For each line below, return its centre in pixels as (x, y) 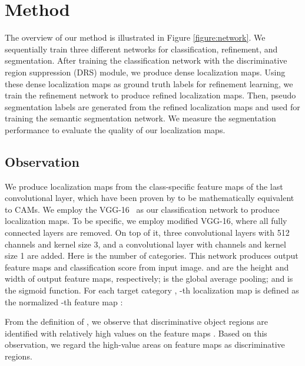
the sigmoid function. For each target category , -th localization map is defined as (152, 290)
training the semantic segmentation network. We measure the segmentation (140, 118)
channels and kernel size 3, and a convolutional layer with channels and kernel (145, 244)
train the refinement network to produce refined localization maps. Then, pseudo (150, 95)
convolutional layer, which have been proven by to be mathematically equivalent (150, 198)
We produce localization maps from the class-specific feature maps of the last (144, 186)
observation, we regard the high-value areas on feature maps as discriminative (145, 344)
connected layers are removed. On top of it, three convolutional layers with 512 (147, 233)
